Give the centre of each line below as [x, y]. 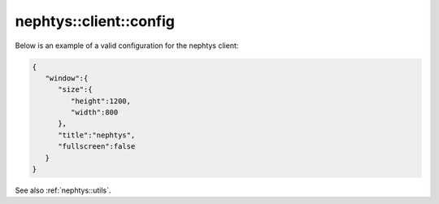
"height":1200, [101, 101]
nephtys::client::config [95, 21]
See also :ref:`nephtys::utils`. [63, 190]
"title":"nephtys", [97, 135]
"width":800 [94, 113]
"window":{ [67, 78]
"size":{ [75, 90]
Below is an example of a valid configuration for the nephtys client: [127, 46]
